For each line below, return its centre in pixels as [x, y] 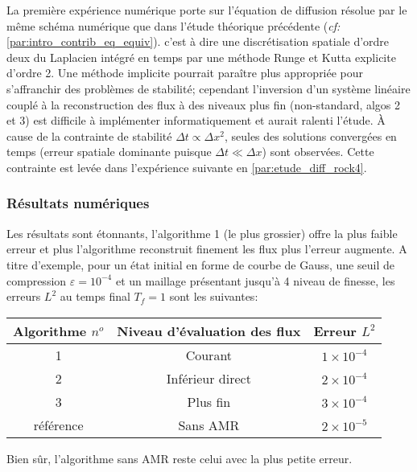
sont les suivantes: [214, 296]
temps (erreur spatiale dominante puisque [109, 152]
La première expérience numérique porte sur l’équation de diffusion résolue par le [207, 10]
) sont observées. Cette [318, 152]
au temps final [95, 296]
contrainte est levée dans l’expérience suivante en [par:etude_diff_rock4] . [187, 167]
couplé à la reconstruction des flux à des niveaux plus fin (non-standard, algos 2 [204, 104]
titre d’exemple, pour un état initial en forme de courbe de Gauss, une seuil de [200, 264]
